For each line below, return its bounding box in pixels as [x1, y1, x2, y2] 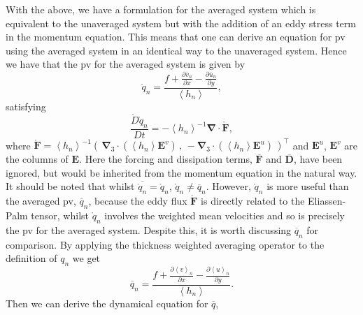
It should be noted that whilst [6, 179, 135, 193]
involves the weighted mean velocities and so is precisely [104, 207, 346, 222]
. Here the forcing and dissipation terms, [79, 152, 252, 166]
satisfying [6, 99, 46, 114]
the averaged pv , [6, 193, 76, 208]
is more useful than [266, 179, 349, 193]
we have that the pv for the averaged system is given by [6, 57, 245, 71]
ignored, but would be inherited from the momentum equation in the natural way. [6, 165, 357, 180]
